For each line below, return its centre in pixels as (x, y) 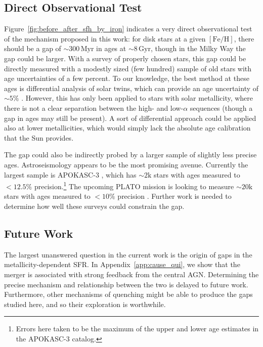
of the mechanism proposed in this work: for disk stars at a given (105, 38)
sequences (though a (221, 107)
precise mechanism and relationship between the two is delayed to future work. (126, 284)
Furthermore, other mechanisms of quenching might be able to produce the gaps (128, 294)
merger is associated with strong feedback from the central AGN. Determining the (131, 274)
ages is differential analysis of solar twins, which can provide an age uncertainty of (131, 88)
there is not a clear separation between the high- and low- (94, 107)
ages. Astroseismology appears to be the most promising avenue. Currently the (126, 164)
